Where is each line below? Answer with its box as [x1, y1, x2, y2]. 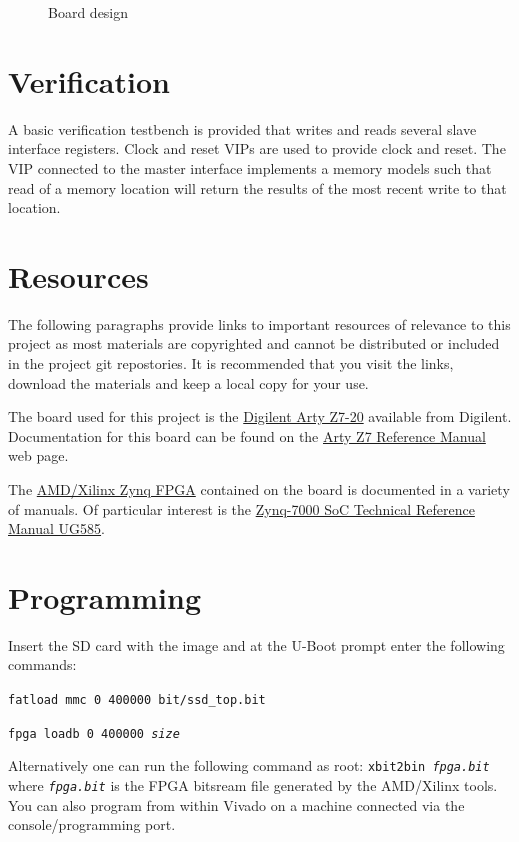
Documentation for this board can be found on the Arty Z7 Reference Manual [8, 425, 486, 446]
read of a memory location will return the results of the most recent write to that [8, 177, 507, 198]
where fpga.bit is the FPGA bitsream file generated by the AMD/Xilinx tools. [8, 775, 498, 796]
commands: [8, 654, 77, 675]
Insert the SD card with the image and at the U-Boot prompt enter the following [8, 634, 505, 655]
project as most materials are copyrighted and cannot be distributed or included [8, 333, 500, 354]
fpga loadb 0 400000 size [8, 726, 180, 741]
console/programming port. [8, 814, 176, 835]
